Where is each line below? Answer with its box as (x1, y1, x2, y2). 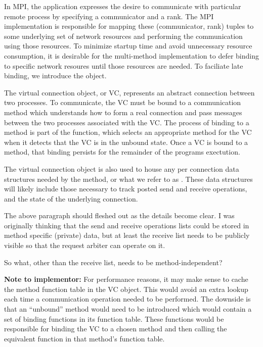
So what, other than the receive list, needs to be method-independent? (4, 257, 223, 267)
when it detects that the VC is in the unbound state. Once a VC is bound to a (4, 136, 248, 147)
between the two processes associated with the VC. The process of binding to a (4, 117, 249, 127)
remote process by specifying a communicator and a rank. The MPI (4, 11, 214, 21)
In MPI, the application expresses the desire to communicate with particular (4, 1, 241, 11)
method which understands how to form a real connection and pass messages (4, 107, 242, 117)
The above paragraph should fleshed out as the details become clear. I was (4, 210, 235, 221)
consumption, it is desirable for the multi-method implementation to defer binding (4, 50, 259, 61)
